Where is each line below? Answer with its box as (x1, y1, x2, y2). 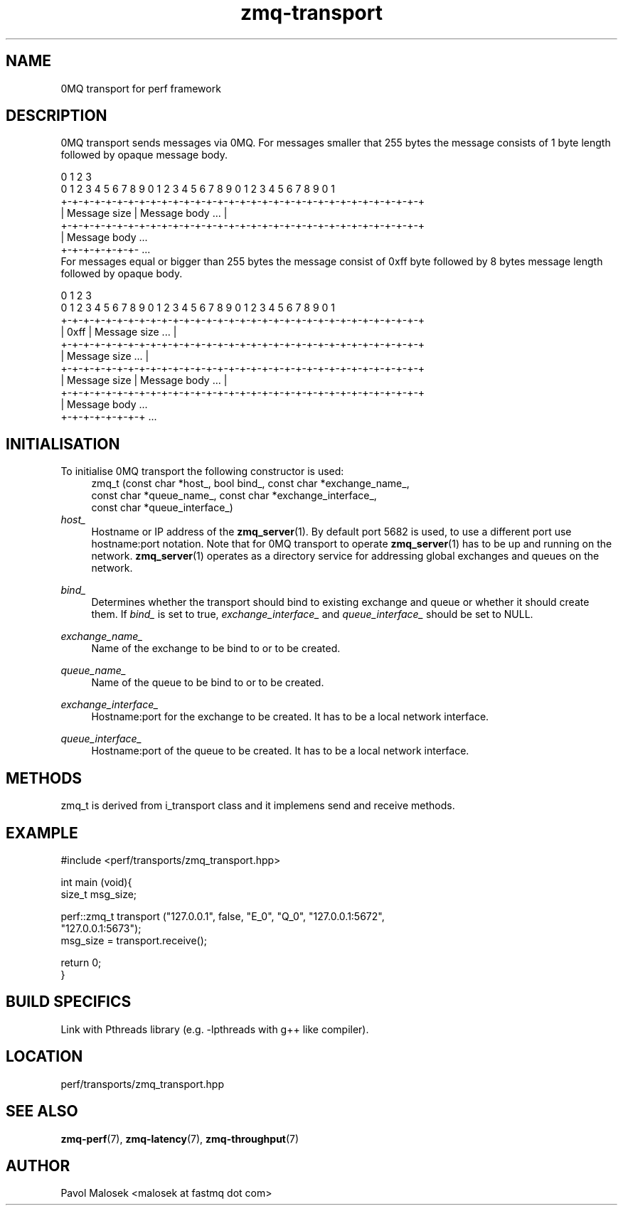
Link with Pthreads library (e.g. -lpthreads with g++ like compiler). (60, 1023, 369, 1035)
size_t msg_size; (60, 887, 137, 900)
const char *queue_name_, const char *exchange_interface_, (91, 489, 377, 502)
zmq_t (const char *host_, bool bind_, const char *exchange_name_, (91, 477, 410, 490)
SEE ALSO (6, 1102, 78, 1121)
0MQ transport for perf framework (60, 82, 221, 95)
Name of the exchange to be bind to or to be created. (91, 642, 341, 655)
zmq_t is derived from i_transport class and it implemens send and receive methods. (60, 799, 455, 812)
